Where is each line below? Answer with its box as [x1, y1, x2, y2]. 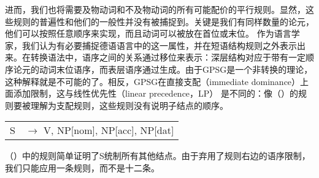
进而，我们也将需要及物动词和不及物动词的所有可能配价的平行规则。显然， [5, 3, 306, 15]
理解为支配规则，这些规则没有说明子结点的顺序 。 [30, 98, 228, 111]
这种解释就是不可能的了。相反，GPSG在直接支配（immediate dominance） [5, 75, 301, 87]
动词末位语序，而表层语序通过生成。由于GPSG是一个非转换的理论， [39, 62, 313, 75]
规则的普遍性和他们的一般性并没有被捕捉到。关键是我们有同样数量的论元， [13, 15, 314, 28]
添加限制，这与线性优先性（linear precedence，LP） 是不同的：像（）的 [13, 87, 299, 100]
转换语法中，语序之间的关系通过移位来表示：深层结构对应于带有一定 [30, 51, 306, 64]
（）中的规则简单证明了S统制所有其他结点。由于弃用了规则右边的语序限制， [5, 149, 310, 162]
